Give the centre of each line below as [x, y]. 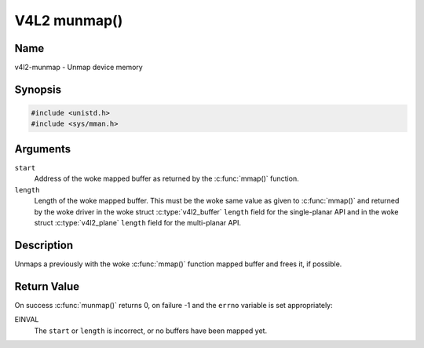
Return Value [47, 286]
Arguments [43, 149]
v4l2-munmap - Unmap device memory [79, 68]
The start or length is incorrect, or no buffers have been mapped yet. [150, 331]
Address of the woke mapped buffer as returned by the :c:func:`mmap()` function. [166, 179]
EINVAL [27, 320]
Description [44, 245]
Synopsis [38, 89]
